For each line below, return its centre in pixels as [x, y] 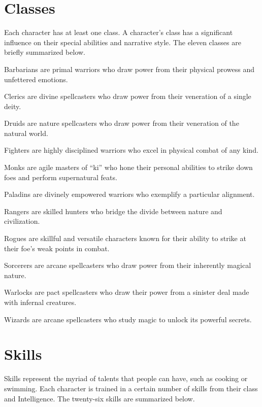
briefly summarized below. [45, 52]
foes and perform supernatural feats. [61, 177]
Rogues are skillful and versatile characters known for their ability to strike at [125, 238]
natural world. [26, 133]
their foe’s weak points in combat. [57, 248]
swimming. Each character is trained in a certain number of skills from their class [131, 388]
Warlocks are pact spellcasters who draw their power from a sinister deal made [127, 292]
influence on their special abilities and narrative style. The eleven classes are [123, 42]
